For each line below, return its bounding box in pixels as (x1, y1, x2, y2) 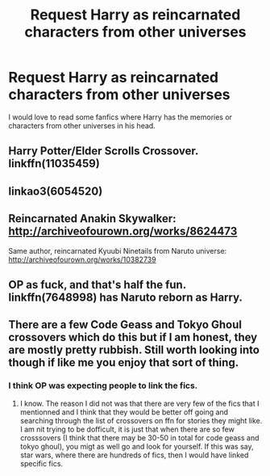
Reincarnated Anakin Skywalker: (8, 212, 177, 225)
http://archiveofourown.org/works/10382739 (8, 255, 156, 264)
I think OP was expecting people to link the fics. (8, 380, 198, 391)
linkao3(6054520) (8, 184, 103, 198)
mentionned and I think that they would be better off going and (19, 406, 228, 417)
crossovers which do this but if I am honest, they (8, 331, 258, 344)
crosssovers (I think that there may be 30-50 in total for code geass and (19, 432, 260, 442)
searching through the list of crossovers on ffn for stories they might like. (19, 415, 263, 425)
